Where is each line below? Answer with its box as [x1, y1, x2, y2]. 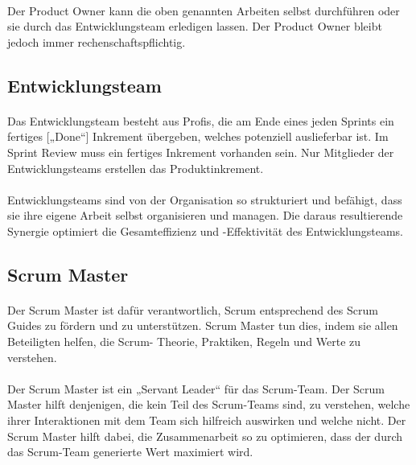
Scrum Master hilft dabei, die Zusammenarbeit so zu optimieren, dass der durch [7, 427, 403, 444]
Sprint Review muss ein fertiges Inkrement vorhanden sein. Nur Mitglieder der [7, 143, 394, 160]
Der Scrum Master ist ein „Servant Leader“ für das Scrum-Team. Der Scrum [7, 380, 385, 397]
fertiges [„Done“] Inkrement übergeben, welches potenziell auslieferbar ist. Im [7, 128, 389, 145]
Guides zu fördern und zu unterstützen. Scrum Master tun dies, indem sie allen [7, 317, 398, 334]
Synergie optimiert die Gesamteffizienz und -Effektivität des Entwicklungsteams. [7, 222, 404, 239]
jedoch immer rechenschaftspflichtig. [7, 33, 186, 50]
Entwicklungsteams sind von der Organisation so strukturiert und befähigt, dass [7, 191, 402, 208]
